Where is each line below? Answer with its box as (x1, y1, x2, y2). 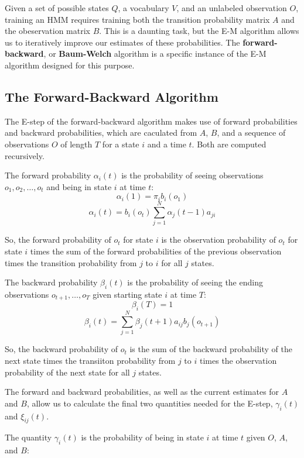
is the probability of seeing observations (121, 169, 264, 181)
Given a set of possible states (5, 2, 109, 13)
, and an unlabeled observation (176, 2, 287, 13)
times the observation (199, 354, 277, 366)
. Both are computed (192, 137, 267, 150)
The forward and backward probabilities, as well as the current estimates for (5, 385, 279, 398)
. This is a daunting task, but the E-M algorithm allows (99, 25, 299, 37)
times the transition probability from (5, 256, 137, 268)
